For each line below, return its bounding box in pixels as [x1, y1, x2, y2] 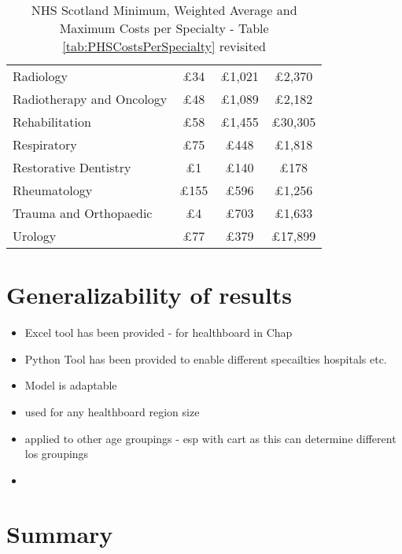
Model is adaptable [24, 377, 117, 393]
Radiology [13, 67, 68, 85]
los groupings [24, 445, 89, 462]
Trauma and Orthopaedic [13, 204, 153, 222]
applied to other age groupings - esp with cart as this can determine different [24, 430, 396, 446]
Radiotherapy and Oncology [13, 90, 168, 108]
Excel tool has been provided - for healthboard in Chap [24, 324, 293, 341]
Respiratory [13, 135, 77, 153]
